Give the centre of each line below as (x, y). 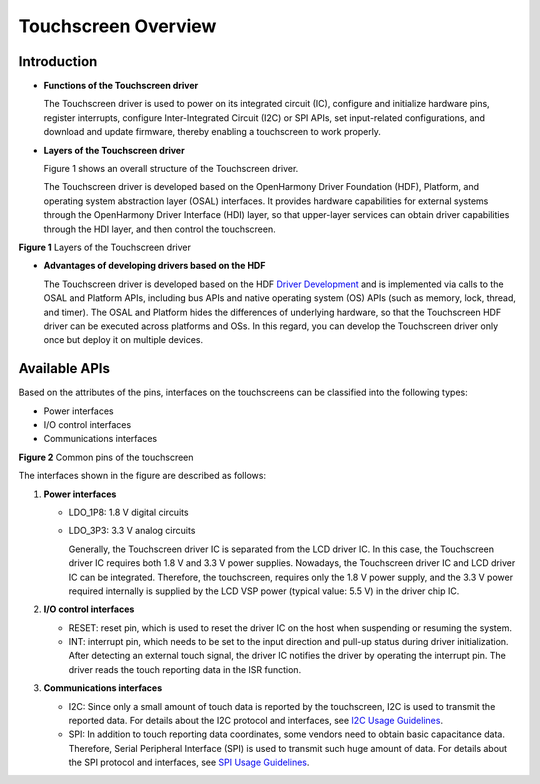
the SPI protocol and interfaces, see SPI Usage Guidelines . (189, 762)
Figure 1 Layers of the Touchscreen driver (105, 247)
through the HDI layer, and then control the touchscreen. (159, 229)
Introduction (58, 61)
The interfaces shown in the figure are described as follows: (142, 476)
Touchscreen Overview (117, 26)
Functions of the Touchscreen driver (121, 86)
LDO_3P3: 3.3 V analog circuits (132, 531)
